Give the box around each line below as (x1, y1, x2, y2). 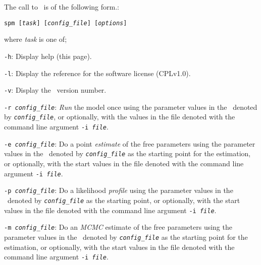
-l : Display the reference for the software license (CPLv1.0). (4, 68, 191, 78)
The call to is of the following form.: (4, 2, 120, 12)
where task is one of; (4, 34, 67, 44)
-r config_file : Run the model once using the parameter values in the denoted (4, 101, 257, 112)
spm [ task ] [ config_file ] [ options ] (4, 19, 127, 27)
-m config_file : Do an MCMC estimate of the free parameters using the (4, 222, 232, 232)
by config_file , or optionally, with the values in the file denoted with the (4, 111, 235, 122)
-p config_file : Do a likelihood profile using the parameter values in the (4, 185, 233, 195)
